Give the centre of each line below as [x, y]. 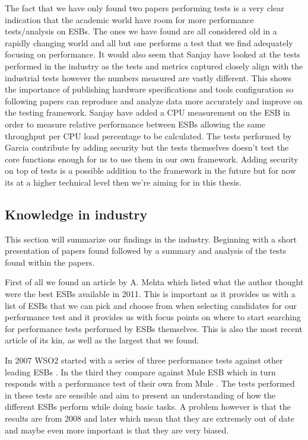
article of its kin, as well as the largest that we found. [102, 340]
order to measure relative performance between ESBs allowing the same [135, 124]
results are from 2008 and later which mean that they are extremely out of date [150, 418]
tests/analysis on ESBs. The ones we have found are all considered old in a [141, 31]
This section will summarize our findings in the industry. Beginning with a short [151, 239]
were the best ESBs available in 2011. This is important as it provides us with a [150, 294]
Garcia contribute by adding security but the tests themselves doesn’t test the [147, 147]
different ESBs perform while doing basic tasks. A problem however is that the [148, 406]
